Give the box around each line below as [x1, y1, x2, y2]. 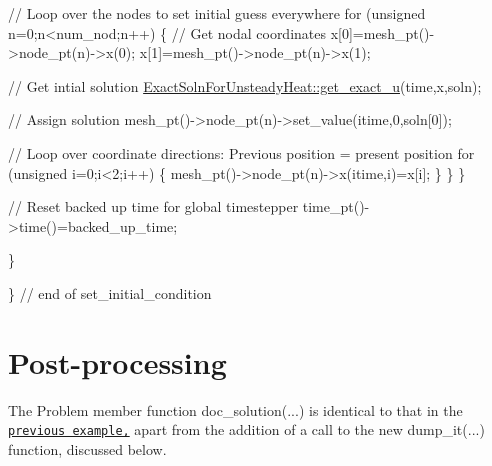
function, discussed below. [8, 438, 167, 459]
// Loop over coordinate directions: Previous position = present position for [8, 142, 475, 163]
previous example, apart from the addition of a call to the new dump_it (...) [8, 419, 485, 440]
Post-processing [8, 341, 227, 382]
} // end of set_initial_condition [8, 282, 212, 303]
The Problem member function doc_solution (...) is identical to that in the [8, 399, 463, 420]
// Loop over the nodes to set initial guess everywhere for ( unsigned [8, 3, 426, 23]
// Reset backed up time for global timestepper [8, 196, 299, 217]
